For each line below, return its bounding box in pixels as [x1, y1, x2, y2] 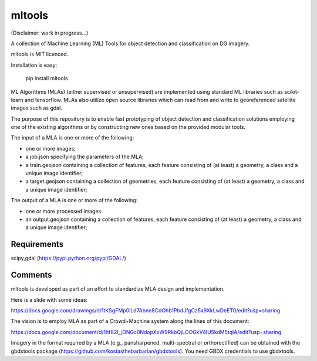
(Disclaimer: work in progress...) [11, 29, 89, 36]
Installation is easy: [11, 62, 58, 69]
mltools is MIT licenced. [11, 50, 69, 58]
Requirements [11, 239, 64, 249]
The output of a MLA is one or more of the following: [11, 197, 138, 204]
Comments [11, 270, 52, 280]
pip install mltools [25, 75, 68, 82]
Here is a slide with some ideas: [11, 296, 88, 303]
